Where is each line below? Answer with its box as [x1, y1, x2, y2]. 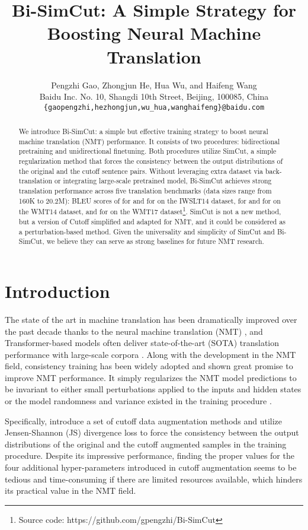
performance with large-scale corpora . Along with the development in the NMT [5, 348, 296, 360]
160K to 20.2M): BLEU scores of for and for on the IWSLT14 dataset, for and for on [18, 195, 281, 205]
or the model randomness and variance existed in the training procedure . [5, 395, 272, 407]
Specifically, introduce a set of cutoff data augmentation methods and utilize [5, 414, 283, 427]
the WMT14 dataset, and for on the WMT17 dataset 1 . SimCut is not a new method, [18, 205, 281, 217]
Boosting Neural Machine [47, 21, 261, 45]
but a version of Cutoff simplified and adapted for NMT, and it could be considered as [18, 217, 286, 227]
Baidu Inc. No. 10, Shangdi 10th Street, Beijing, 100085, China [39, 90, 269, 103]
